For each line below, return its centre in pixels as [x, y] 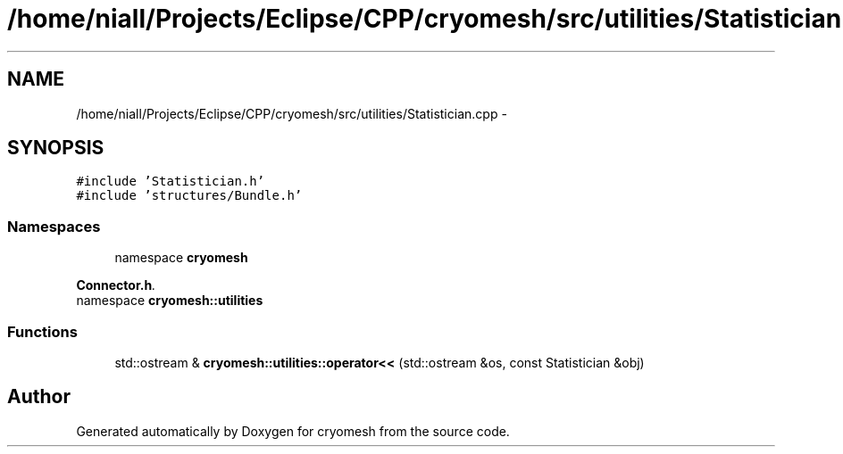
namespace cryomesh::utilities [170, 301]
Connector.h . [116, 285]
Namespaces [54, 226]
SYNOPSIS [56, 148]
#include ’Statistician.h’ [171, 182]
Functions [42, 331]
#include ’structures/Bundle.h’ [189, 196]
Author [39, 397]
